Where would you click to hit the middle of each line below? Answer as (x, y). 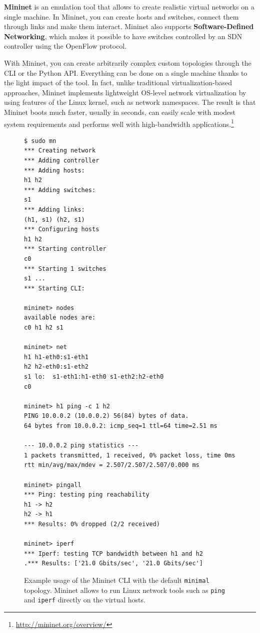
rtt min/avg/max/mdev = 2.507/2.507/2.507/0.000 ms (112, 465)
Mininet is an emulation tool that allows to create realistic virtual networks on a (129, 7)
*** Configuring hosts (62, 229)
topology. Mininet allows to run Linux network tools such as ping (124, 590)
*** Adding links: (54, 209)
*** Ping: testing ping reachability (87, 495)
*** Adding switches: (60, 190)
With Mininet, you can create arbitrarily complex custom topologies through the (128, 62)
